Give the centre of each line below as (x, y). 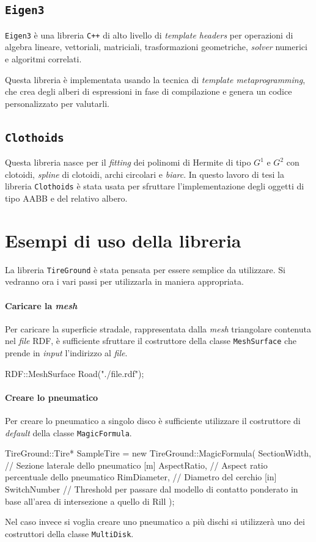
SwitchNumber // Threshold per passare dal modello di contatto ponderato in (152, 489)
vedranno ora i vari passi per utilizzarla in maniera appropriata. (124, 281)
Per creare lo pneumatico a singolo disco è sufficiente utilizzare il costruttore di (153, 421)
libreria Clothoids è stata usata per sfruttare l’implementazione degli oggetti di (155, 186)
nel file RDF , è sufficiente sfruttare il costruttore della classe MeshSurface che (151, 341)
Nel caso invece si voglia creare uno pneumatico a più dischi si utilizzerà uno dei (155, 522)
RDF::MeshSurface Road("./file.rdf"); (75, 373)
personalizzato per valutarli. (57, 103)
